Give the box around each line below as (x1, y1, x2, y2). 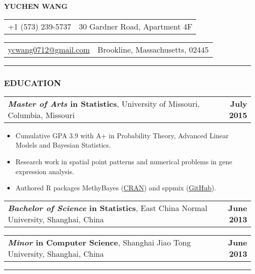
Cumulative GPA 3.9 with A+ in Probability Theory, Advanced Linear (15, 130, 229, 140)
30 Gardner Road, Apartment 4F (78, 20, 193, 32)
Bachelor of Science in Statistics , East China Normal (8, 202, 207, 213)
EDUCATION (4, 76, 61, 89)
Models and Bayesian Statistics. (15, 140, 111, 150)
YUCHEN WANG (4, 1, 68, 11)
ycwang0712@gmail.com (8, 43, 90, 55)
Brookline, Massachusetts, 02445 (98, 43, 209, 55)
